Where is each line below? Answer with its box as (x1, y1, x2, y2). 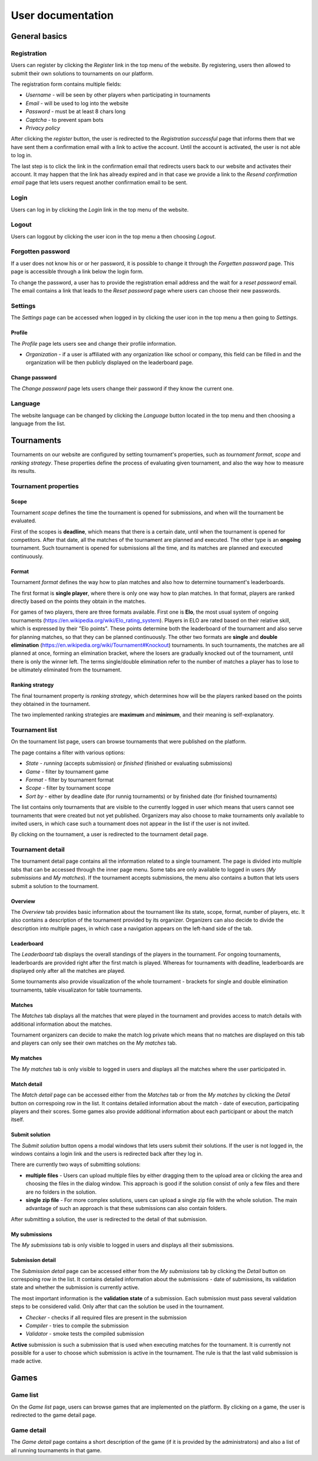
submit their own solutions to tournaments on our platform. (11, 69, 154, 77)
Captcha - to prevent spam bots (25, 116, 104, 123)
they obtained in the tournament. (11, 700, 91, 707)
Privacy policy (25, 124, 60, 132)
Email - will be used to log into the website (25, 100, 129, 107)
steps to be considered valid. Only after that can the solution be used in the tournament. (11, 1303, 224, 1310)
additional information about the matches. (11, 1021, 112, 1028)
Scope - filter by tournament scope (25, 784, 111, 791)
